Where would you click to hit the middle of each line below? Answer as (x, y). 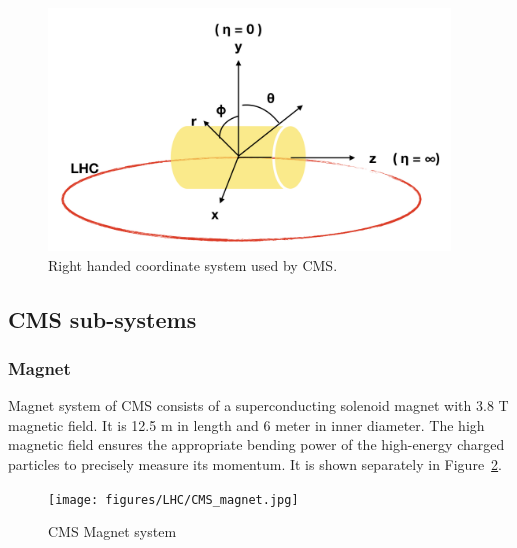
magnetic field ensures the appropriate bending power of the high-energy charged (256, 444)
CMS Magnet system (112, 531)
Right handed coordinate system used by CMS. (193, 264)
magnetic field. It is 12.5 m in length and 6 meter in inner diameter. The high (246, 424)
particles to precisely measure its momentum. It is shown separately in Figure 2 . (255, 464)
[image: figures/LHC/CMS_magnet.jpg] (173, 499)
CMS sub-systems (102, 318)
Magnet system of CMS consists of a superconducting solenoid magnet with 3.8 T (258, 405)
